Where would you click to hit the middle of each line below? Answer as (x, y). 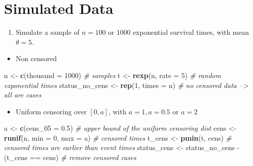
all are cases (23, 95)
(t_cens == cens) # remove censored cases (70, 157)
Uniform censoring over (51, 111)
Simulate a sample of (48, 32)
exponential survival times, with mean (191, 32)
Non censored (36, 58)
